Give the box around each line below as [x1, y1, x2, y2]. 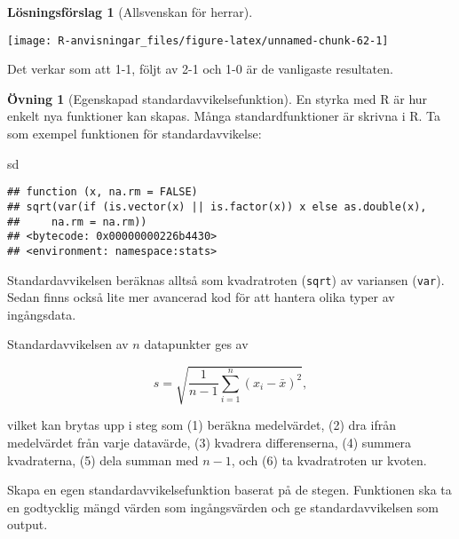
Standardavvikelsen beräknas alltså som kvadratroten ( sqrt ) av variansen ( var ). [7, 270, 445, 289]
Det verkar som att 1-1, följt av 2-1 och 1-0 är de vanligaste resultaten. [7, 59, 393, 78]
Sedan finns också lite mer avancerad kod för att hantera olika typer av [7, 288, 395, 306]
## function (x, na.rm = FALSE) [7, 186, 198, 199]
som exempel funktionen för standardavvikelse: [7, 124, 262, 143]
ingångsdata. [7, 305, 76, 323]
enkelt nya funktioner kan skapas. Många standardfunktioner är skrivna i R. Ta [7, 107, 441, 125]
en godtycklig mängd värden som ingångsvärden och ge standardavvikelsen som [7, 497, 439, 516]
